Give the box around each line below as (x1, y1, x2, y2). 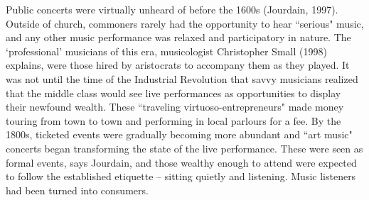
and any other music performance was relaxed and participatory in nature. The (6, 30, 351, 45)
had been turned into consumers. (6, 182, 149, 197)
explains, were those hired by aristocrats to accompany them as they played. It (6, 57, 350, 72)
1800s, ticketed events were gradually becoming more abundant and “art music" (6, 127, 353, 142)
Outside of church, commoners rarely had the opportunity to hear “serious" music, (6, 16, 364, 30)
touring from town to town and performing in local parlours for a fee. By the (6, 113, 341, 128)
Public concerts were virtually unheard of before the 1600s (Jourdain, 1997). (6, 2, 338, 16)
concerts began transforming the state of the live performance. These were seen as (6, 140, 363, 155)
